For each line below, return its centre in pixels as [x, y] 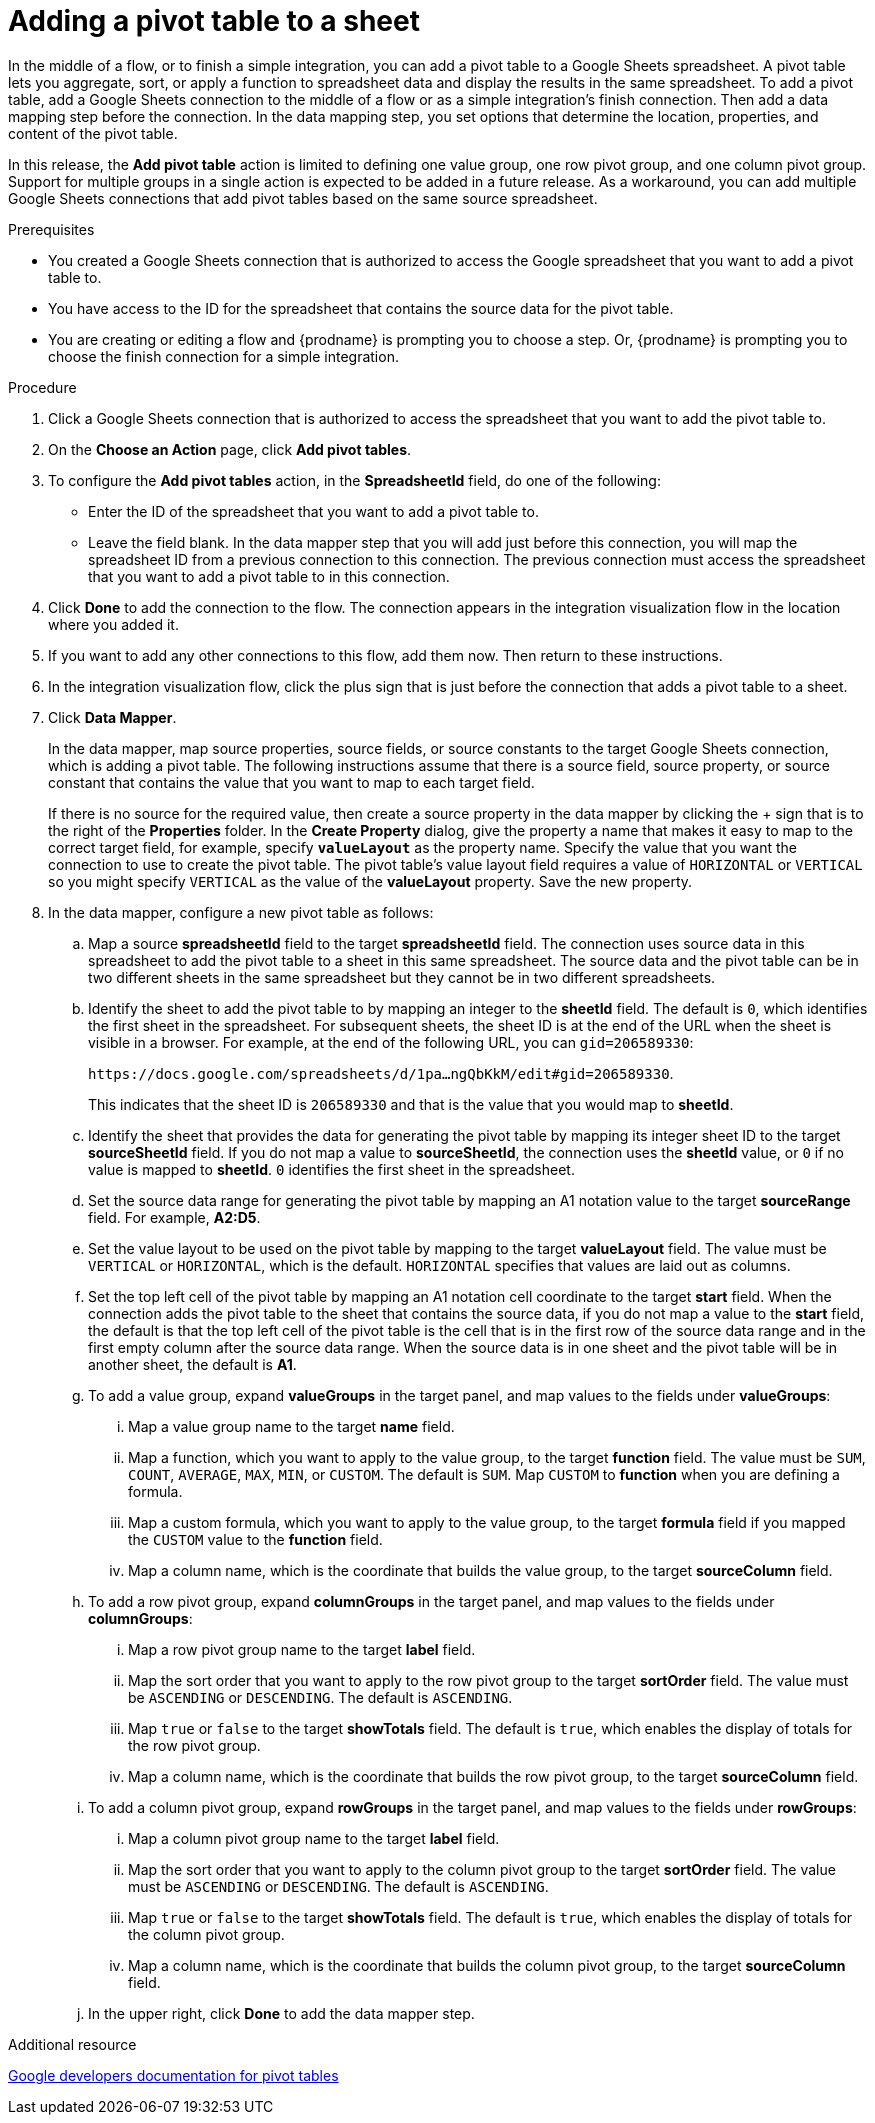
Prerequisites [51, 229]
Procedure [42, 387]
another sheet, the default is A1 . [192, 1364]
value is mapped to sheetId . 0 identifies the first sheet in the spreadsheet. [331, 1169]
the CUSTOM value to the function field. [255, 1539]
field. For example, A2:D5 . [174, 1217]
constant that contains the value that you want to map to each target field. [291, 782]
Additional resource [72, 2044]
